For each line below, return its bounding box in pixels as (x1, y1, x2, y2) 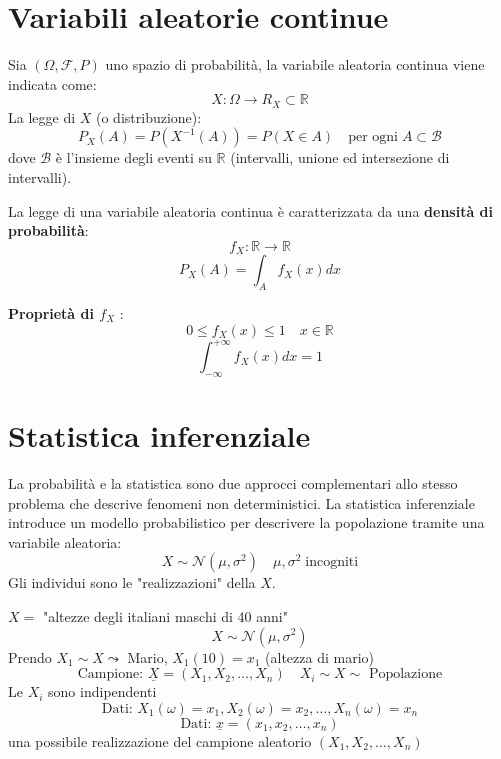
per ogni (348, 130, 399, 145)
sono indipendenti (48, 681, 157, 702)
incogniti (305, 555, 359, 570)
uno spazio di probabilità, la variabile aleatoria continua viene (105, 54, 485, 75)
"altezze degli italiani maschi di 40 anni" (42, 605, 288, 626)
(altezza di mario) (265, 646, 375, 667)
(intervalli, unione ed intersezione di (230, 147, 450, 168)
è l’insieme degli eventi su (55, 147, 212, 168)
